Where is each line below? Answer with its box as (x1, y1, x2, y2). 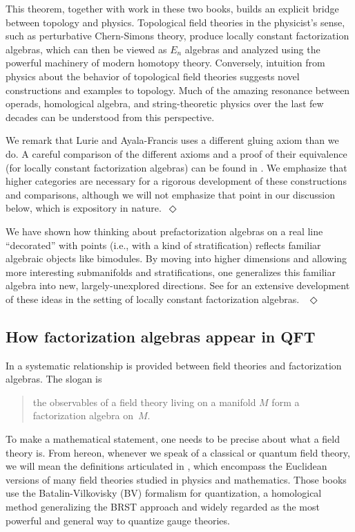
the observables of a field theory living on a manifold (32, 394, 256, 409)
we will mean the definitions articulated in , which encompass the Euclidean (6, 459, 327, 473)
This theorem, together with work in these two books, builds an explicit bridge (6, 1, 339, 15)
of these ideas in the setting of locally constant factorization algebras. (6, 291, 300, 306)
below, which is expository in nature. (6, 201, 162, 215)
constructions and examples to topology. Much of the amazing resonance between (6, 82, 350, 97)
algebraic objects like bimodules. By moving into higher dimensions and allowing (6, 251, 347, 266)
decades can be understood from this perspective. (6, 109, 215, 124)
